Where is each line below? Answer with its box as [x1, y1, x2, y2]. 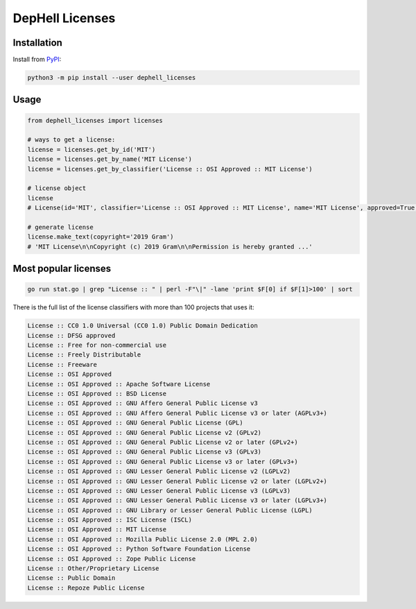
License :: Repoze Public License [27, 583, 145, 592]
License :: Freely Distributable [27, 351, 141, 359]
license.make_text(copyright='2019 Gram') [27, 233, 174, 241]
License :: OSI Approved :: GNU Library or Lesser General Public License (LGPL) [27, 506, 313, 514]
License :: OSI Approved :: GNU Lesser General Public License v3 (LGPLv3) [27, 486, 291, 495]
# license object [27, 185, 87, 192]
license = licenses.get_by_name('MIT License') [27, 155, 192, 163]
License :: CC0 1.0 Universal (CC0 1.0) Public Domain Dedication [27, 322, 258, 329]
